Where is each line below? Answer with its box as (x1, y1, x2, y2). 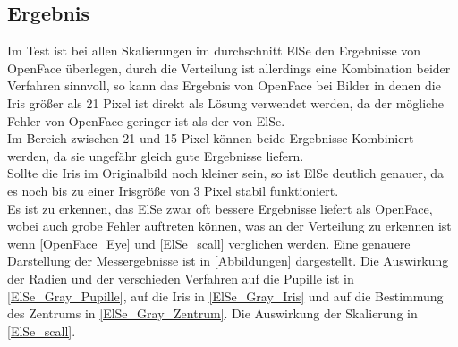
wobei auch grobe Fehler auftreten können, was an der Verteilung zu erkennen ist (7, 216, 452, 235)
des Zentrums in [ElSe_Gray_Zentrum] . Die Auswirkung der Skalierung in (7, 304, 418, 323)
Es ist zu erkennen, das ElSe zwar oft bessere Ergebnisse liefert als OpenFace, (7, 199, 433, 217)
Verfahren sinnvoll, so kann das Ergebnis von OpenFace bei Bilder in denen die (7, 76, 441, 95)
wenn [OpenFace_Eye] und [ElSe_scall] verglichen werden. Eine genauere (7, 233, 411, 252)
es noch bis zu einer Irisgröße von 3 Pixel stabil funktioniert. (7, 181, 339, 199)
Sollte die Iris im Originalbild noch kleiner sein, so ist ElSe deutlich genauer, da (7, 164, 444, 182)
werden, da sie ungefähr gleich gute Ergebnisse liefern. (7, 146, 304, 165)
